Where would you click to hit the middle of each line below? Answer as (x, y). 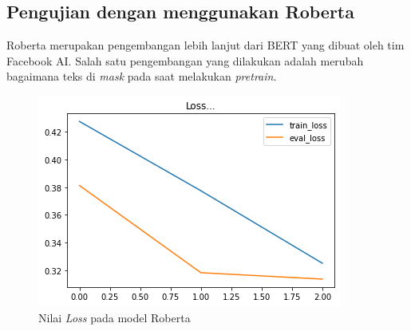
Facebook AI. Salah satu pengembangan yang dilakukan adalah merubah (185, 60)
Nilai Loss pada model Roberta (115, 317)
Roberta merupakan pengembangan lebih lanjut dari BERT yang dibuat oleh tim (205, 45)
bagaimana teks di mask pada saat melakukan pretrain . (142, 76)
